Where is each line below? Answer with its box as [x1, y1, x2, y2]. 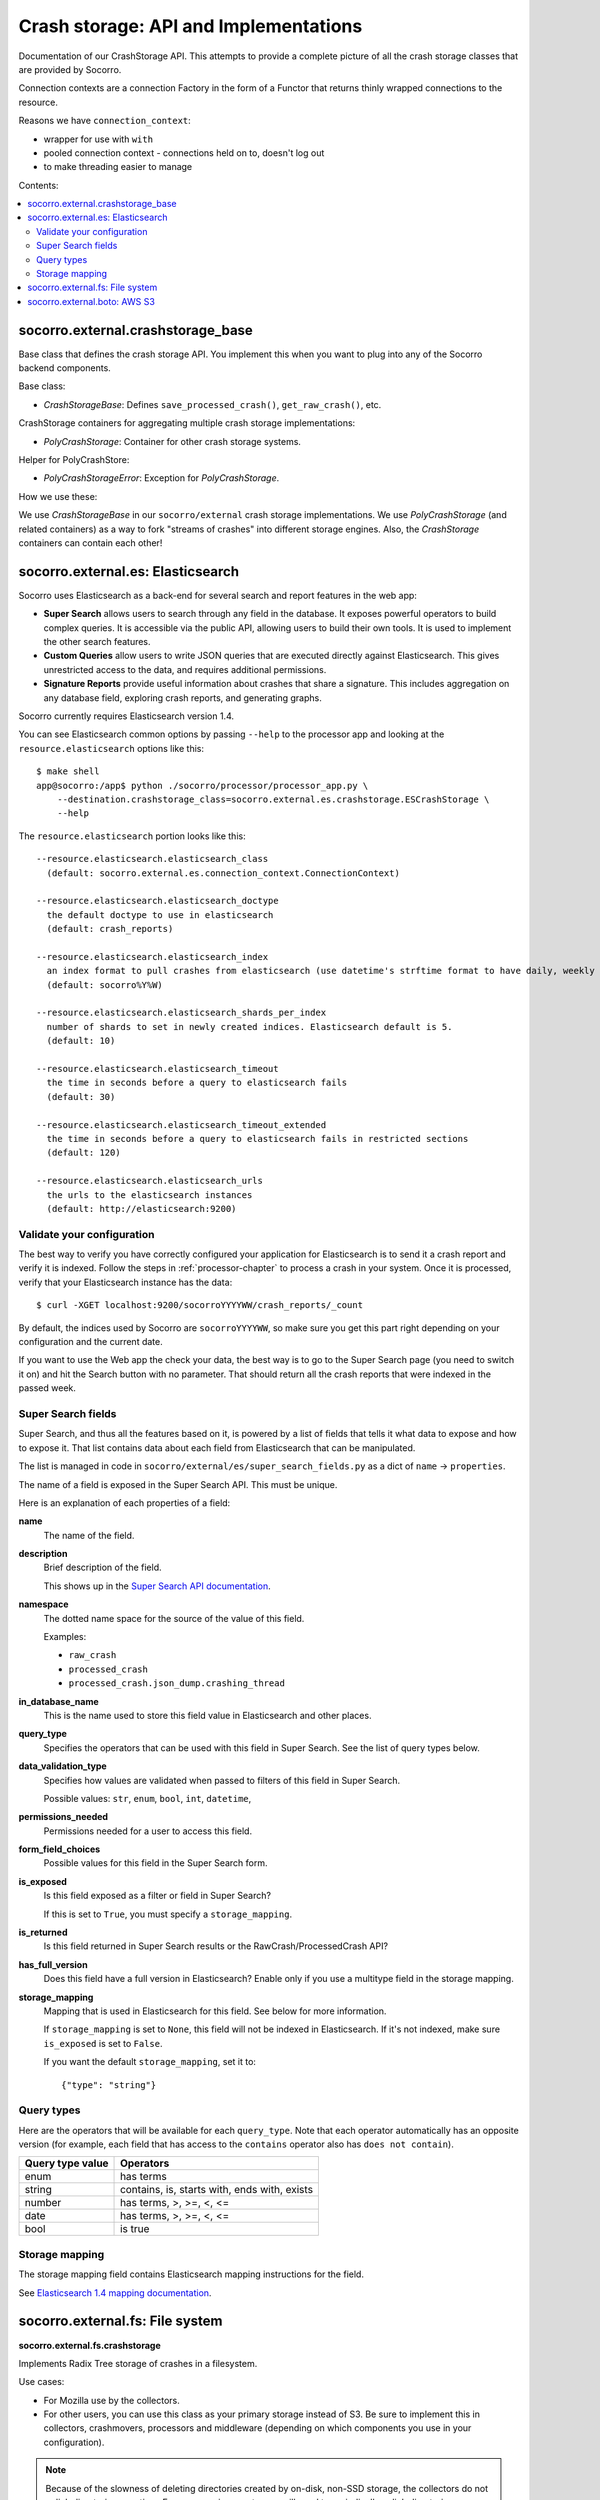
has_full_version [18, 1958, 89, 1970]
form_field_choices [18, 1843, 101, 1855]
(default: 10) [46, 1035, 116, 1047]
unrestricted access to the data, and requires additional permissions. [43, 663, 327, 675]
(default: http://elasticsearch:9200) [46, 1203, 237, 1214]
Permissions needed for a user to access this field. [43, 1825, 253, 1837]
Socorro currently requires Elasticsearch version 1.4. [18, 710, 235, 722]
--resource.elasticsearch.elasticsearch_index [36, 951, 269, 962]
